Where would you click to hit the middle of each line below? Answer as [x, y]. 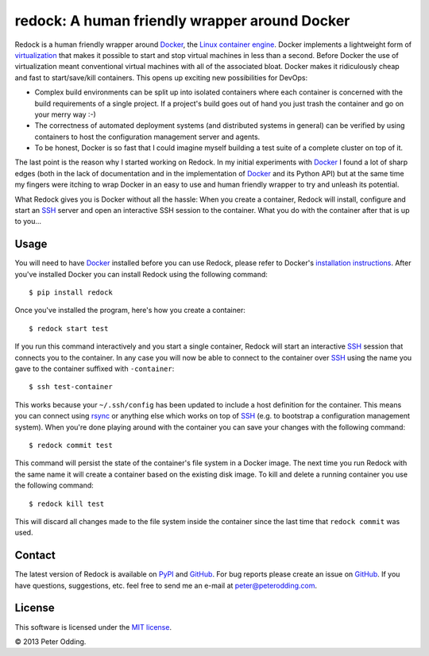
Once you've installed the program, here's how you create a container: [130, 311]
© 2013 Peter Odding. [50, 641]
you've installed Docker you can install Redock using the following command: [141, 274]
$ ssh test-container [71, 387]
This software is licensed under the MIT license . [93, 627]
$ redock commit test [71, 445]
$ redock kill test [67, 504]
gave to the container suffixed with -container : [95, 369]
